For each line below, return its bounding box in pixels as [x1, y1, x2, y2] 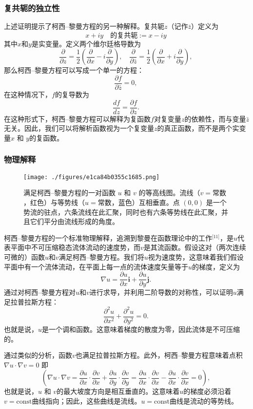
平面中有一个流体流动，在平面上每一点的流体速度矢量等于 [4, 261, 188, 271]
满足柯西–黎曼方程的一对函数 [23, 187, 116, 198]
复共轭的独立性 [4, 1, 60, 14]
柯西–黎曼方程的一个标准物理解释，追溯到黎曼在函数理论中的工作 [4, 232, 212, 243]
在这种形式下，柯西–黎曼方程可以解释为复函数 [4, 113, 151, 123]
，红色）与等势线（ [23, 197, 85, 207]
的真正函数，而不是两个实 [157, 123, 239, 133]
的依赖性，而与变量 [184, 113, 246, 123]
